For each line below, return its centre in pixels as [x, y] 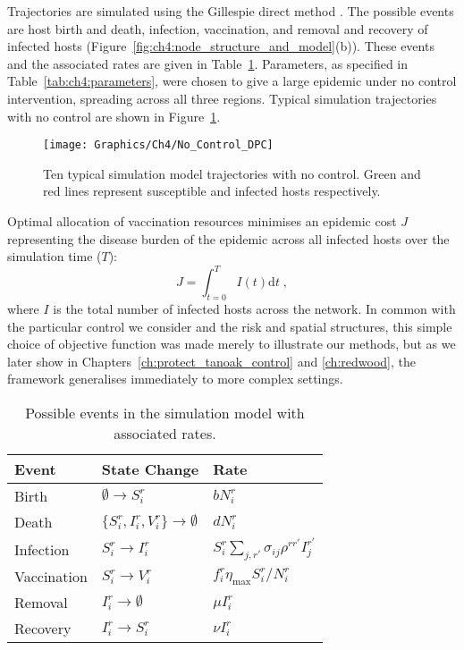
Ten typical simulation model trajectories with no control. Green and [232, 173]
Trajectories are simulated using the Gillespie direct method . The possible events [231, 11]
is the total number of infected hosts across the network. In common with [254, 309]
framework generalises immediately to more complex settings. [175, 379]
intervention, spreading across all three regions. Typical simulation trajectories [222, 98]
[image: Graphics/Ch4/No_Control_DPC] [158, 145]
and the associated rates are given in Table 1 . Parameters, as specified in [208, 63]
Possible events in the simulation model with [165, 413]
